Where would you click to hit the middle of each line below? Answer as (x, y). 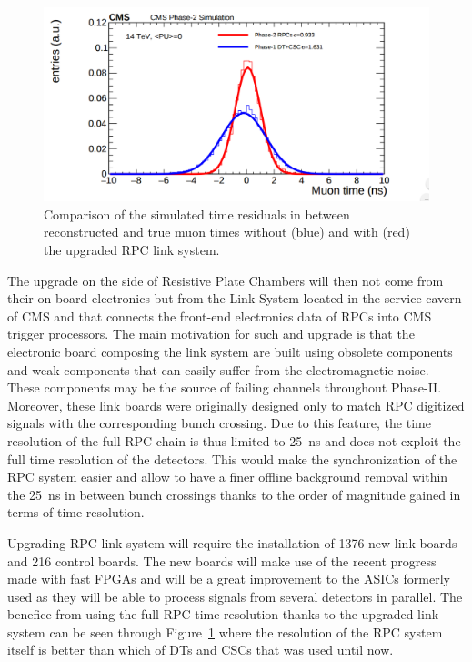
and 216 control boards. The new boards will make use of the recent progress (222, 560)
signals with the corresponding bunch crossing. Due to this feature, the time (219, 423)
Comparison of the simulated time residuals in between (197, 214)
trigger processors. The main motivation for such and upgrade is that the (211, 334)
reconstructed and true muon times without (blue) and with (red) (227, 232)
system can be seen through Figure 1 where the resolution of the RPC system (225, 631)
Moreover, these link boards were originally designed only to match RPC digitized (236, 405)
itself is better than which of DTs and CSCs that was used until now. (201, 650)
